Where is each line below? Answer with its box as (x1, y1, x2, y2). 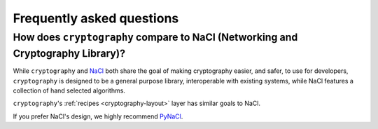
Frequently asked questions (13, 11, 179, 26)
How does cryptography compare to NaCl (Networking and (13, 31, 298, 43)
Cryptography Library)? (13, 47, 126, 60)
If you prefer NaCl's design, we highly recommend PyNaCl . (13, 112, 183, 121)
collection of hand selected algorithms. (13, 86, 126, 95)
